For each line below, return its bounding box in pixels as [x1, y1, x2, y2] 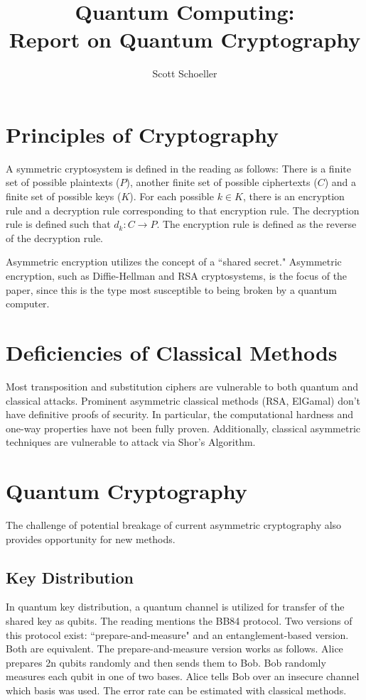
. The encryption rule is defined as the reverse [156, 217, 357, 231]
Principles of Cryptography [6, 119, 279, 148]
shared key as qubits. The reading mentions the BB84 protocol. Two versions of [6, 613, 352, 628]
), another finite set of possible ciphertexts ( [126, 175, 318, 190]
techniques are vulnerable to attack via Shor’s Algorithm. [6, 434, 256, 449]
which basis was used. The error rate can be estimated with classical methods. [6, 682, 347, 697]
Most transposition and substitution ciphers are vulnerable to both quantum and [6, 378, 359, 393]
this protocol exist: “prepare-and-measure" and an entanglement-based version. [6, 627, 349, 642]
